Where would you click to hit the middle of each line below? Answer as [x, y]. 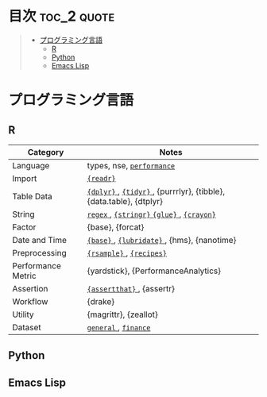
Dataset [27, 327]
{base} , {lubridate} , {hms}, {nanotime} [162, 240]
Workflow [30, 301]
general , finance [119, 327]
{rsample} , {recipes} [127, 252]
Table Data [33, 196]
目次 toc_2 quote [62, 16]
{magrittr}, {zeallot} [123, 314]
